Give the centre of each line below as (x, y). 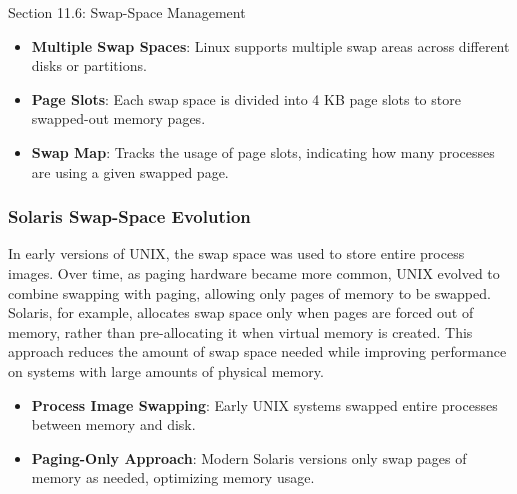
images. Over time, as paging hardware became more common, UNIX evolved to (254, 272)
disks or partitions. (89, 65)
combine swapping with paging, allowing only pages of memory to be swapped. (249, 292)
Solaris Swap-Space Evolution (129, 216)
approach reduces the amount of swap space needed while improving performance (257, 351)
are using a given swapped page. (130, 171)
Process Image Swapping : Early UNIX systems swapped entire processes (264, 404)
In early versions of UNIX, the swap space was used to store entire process (236, 253)
